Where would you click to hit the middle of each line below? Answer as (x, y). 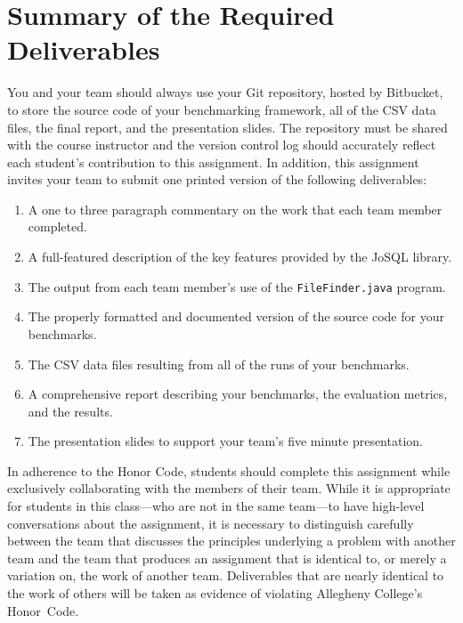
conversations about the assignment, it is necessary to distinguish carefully (211, 523)
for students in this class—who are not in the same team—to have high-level (216, 506)
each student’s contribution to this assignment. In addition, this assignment (213, 162)
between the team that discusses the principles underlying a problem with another (231, 541)
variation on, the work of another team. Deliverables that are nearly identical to (226, 575)
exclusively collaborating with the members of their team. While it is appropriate (229, 488)
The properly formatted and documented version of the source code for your (236, 316)
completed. (57, 227)
